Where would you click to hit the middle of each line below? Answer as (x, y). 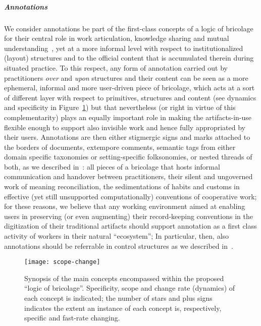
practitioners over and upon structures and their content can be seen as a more (126, 77)
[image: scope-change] (62, 262)
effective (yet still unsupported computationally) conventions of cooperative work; (130, 196)
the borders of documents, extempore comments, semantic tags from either (120, 147)
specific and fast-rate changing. (72, 318)
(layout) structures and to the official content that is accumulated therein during (129, 58)
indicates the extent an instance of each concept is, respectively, (123, 308)
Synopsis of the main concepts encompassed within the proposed (124, 278)
